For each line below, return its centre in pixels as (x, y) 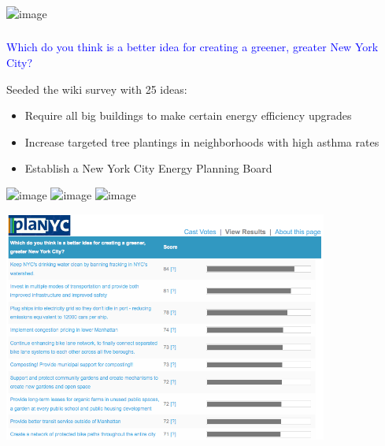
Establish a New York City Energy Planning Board (148, 168)
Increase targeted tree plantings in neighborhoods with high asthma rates (202, 141)
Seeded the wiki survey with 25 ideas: (97, 89)
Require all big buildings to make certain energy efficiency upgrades (188, 115)
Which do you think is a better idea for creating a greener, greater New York (192, 47)
